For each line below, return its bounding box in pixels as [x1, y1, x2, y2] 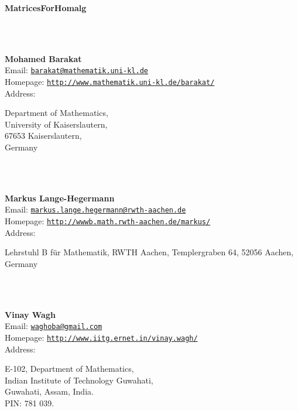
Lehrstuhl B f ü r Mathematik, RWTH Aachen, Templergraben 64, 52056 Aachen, [5, 246, 294, 258]
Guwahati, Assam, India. [5, 385, 94, 398]
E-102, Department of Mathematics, [5, 362, 134, 375]
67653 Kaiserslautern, [5, 129, 82, 142]
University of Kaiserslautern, [5, 118, 108, 130]
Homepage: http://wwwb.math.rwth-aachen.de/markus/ [5, 215, 211, 227]
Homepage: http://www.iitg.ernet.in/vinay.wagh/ [5, 331, 198, 343]
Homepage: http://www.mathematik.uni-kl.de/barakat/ [5, 76, 215, 88]
